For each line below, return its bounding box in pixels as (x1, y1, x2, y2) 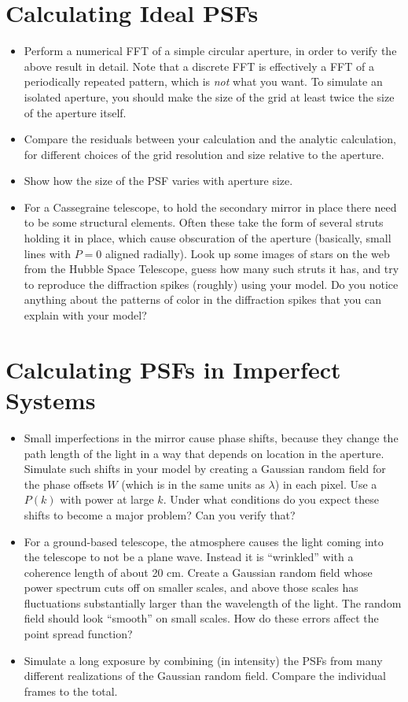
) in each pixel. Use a (274, 475, 377, 492)
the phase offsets (24, 475, 104, 492)
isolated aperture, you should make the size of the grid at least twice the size (24, 88, 395, 105)
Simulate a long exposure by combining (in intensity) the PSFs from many (24, 652, 383, 668)
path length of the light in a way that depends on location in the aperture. (24, 445, 384, 461)
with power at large (60, 491, 154, 508)
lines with (24, 245, 71, 261)
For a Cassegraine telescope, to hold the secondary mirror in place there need (24, 198, 397, 215)
